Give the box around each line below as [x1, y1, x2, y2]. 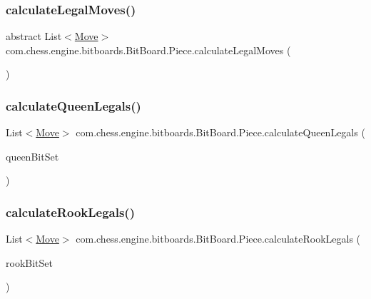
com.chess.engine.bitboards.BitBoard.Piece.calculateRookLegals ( [76, 231, 361, 246]
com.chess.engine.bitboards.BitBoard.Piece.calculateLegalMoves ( [6, 42, 291, 57]
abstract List [6, 29, 62, 44]
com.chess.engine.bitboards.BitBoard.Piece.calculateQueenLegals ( [76, 125, 365, 140]
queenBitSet [6, 148, 59, 163]
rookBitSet [6, 255, 53, 270]
